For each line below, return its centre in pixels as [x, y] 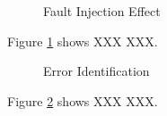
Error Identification [97, 71]
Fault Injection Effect [102, 11]
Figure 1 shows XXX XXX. [83, 41]
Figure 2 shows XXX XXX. [83, 100]
